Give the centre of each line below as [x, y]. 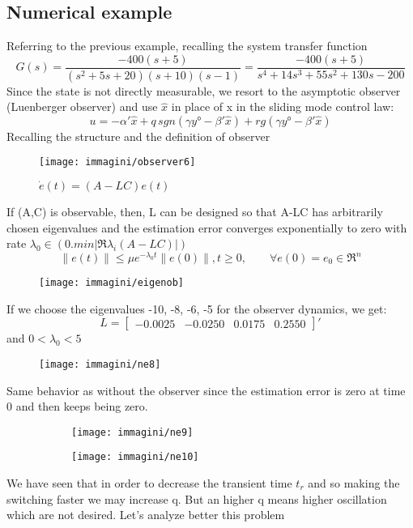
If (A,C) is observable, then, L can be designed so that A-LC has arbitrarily [195, 212]
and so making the [354, 483]
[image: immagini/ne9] [132, 432]
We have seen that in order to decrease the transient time [149, 483]
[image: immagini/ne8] [100, 364]
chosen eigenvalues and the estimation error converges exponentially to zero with [207, 227]
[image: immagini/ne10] [135, 457]
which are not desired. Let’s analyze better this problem [146, 515]
